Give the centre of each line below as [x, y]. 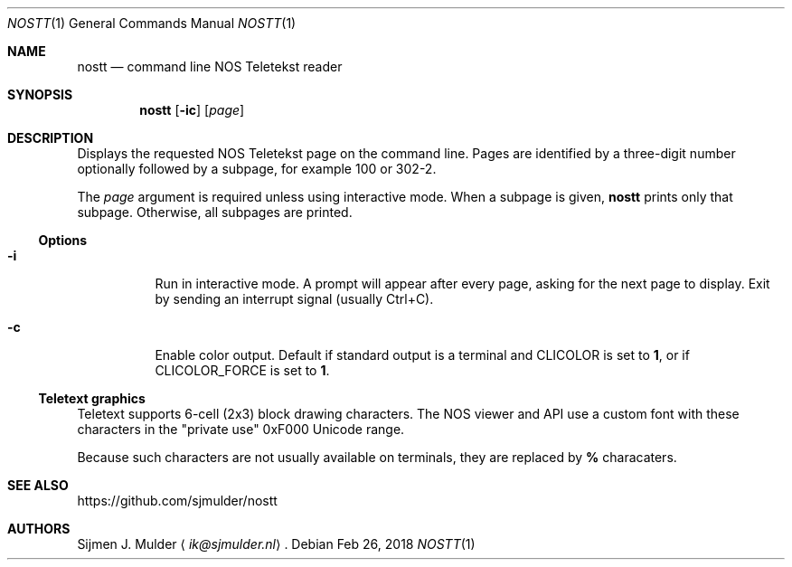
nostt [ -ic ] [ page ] [192, 110]
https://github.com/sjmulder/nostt [177, 501]
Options [63, 240]
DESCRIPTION [51, 138]
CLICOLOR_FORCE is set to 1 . [242, 370]
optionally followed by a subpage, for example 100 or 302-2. [257, 169]
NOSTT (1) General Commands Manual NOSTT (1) [152, 23]
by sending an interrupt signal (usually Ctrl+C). [294, 299]
